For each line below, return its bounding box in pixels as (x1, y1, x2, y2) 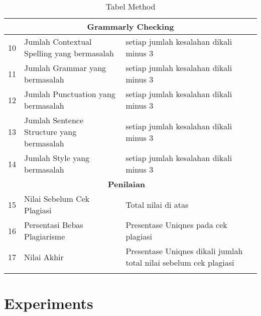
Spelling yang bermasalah (24, 47, 114, 59)
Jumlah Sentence (24, 114, 84, 126)
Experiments (4, 293, 93, 313)
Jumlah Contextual (24, 36, 92, 47)
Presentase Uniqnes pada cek (125, 219, 227, 230)
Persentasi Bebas (24, 219, 83, 230)
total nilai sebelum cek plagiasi (125, 257, 234, 268)
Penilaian (107, 178, 146, 190)
